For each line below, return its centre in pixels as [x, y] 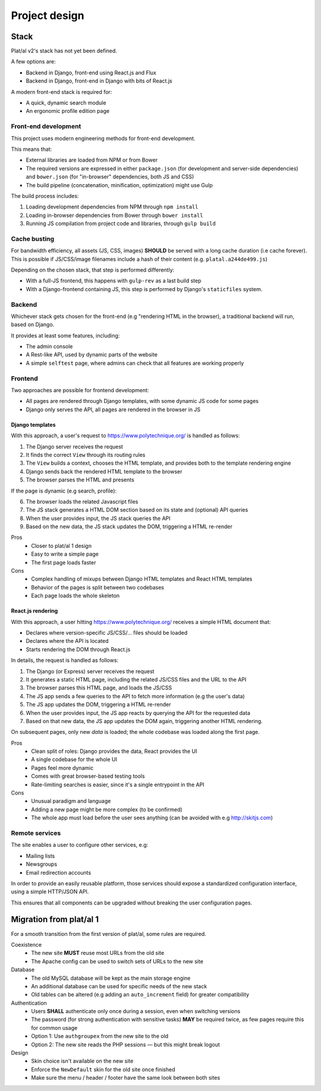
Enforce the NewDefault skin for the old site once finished [103, 1069]
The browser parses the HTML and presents [80, 480]
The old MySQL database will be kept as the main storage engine [111, 978]
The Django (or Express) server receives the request [90, 671]
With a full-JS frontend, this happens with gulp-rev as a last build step [114, 281]
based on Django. [33, 324]
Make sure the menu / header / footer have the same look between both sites [126, 1078]
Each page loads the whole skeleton [75, 596]
